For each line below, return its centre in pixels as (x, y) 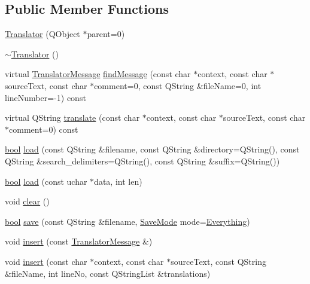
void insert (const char (46, 261)
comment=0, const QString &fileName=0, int (178, 85)
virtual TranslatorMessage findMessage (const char (98, 74)
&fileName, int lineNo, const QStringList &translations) (108, 273)
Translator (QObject (42, 34)
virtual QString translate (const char (72, 117)
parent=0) (106, 34)
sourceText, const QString (218, 261)
